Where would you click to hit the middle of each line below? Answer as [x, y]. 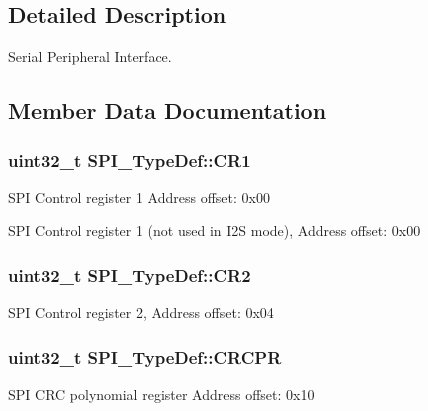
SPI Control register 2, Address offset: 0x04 [141, 312]
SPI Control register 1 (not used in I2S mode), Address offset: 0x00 [214, 230]
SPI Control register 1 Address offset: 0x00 [139, 196]
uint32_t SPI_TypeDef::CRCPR [145, 356]
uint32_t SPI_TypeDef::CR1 [129, 159]
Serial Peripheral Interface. [90, 56]
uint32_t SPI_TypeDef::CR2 [129, 274]
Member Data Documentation [167, 110]
